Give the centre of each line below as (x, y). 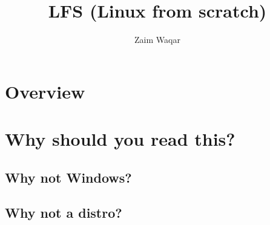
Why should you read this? (120, 139)
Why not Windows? (68, 177)
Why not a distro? (64, 213)
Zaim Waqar (157, 40)
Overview (45, 91)
